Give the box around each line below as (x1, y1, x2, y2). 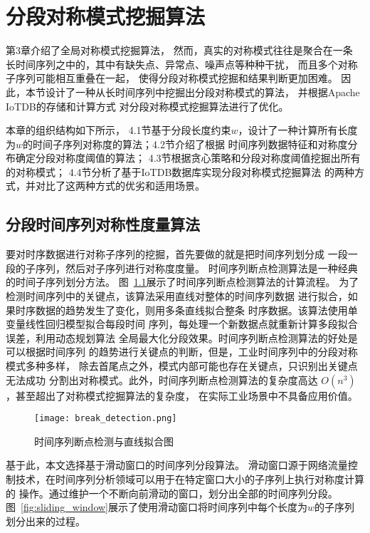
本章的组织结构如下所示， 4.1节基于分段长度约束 (6, 123, 231, 138)
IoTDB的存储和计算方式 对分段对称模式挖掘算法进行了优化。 (6, 98, 289, 113)
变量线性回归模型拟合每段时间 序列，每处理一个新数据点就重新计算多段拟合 (6, 316, 358, 331)
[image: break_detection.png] (34, 413, 177, 424)
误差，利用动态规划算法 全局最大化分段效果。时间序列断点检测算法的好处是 (6, 330, 358, 345)
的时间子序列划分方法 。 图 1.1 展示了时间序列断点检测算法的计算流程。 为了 (6, 274, 359, 289)
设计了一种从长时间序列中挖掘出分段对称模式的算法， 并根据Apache (45, 84, 360, 99)
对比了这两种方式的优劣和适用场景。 (35, 178, 205, 193)
